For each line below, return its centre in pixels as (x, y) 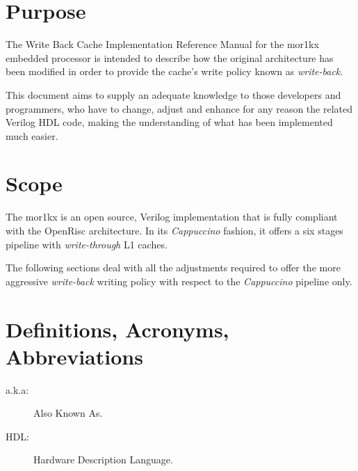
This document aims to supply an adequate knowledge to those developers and (173, 94)
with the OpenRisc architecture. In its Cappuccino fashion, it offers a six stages (174, 230)
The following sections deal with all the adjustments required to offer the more (173, 268)
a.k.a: (17, 389)
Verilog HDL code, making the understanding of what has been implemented (169, 122)
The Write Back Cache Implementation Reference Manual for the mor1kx (162, 44)
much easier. (32, 135)
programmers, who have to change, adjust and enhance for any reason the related (179, 108)
